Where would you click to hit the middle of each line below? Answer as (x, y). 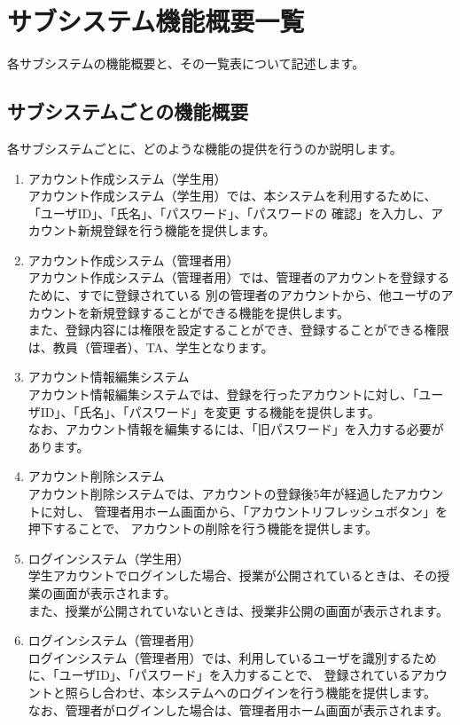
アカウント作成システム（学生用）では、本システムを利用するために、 (232, 196)
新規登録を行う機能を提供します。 (176, 230)
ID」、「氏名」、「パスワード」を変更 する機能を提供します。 (210, 411)
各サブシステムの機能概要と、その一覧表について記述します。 (186, 63)
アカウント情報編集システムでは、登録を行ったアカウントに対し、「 (223, 394)
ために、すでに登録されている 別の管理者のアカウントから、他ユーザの (234, 295)
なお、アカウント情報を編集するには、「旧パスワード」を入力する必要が (236, 429)
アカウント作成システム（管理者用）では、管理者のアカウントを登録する (239, 277)
